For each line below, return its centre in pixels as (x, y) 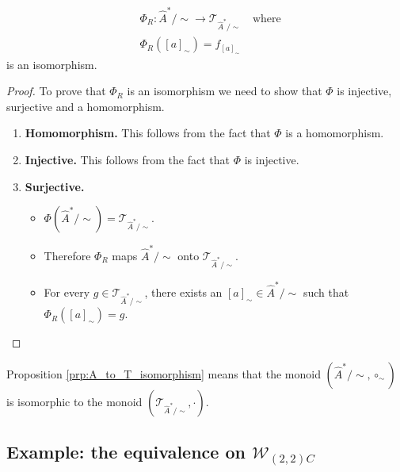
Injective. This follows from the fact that (127, 159)
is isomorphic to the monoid (74, 401)
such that (326, 292)
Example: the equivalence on (126, 452)
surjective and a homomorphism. (86, 106)
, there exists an (183, 292)
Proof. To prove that (56, 91)
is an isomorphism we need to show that (225, 91)
